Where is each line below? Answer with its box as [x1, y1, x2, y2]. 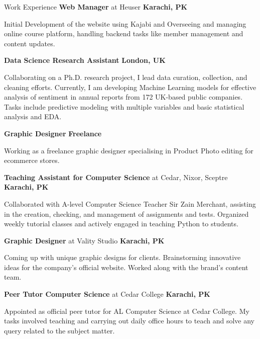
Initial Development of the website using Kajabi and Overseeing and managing [4, 18, 246, 29]
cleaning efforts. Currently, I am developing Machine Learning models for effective [4, 81, 256, 92]
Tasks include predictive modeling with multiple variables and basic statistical [4, 101, 244, 112]
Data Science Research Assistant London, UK [4, 55, 166, 65]
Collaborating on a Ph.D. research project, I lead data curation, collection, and [4, 71, 247, 82]
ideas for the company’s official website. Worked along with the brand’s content [4, 262, 248, 272]
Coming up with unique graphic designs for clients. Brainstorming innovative [4, 252, 241, 263]
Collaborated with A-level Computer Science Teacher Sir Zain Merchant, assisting [4, 198, 256, 209]
